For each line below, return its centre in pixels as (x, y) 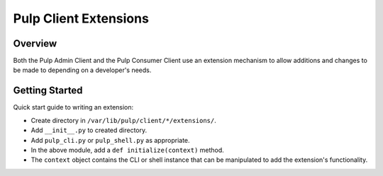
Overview (35, 43)
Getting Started (48, 91)
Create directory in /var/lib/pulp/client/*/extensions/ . (123, 120)
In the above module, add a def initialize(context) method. (128, 150)
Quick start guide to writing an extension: (73, 107)
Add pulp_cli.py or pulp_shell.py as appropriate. (111, 140)
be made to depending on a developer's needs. (82, 70)
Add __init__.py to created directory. (89, 130)
